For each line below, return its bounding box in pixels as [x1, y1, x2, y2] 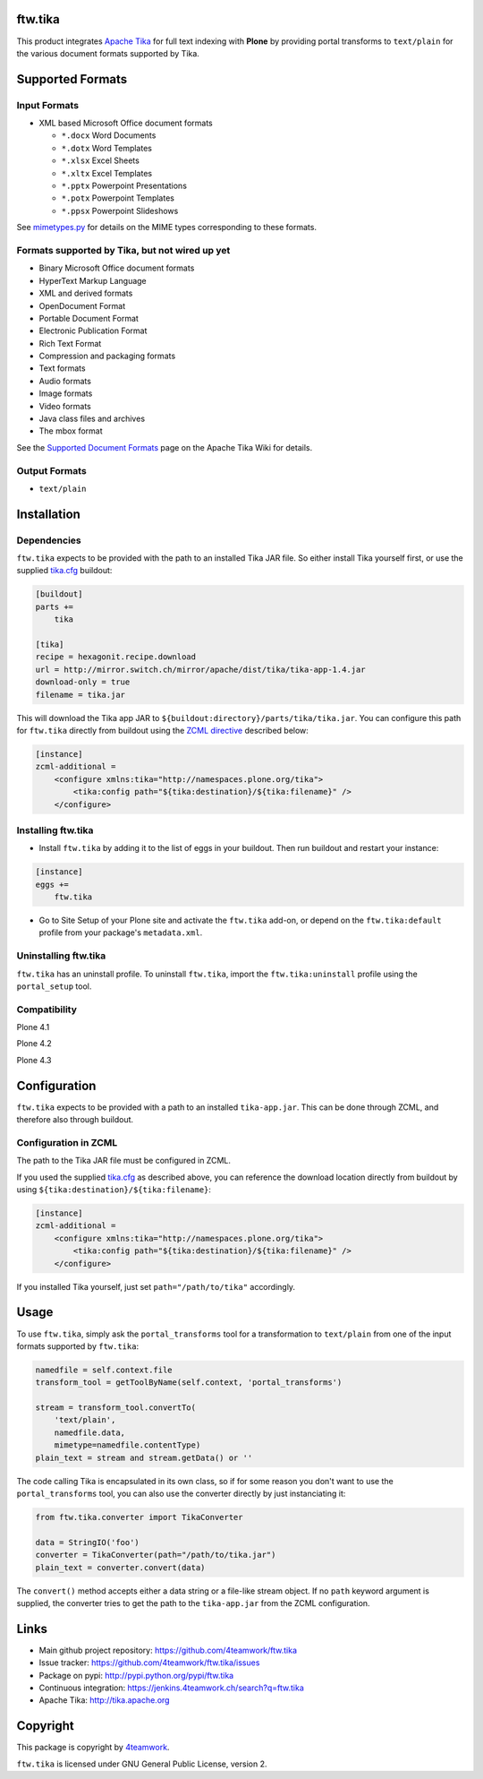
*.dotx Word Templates [61, 142, 152, 153]
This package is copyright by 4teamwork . [16, 1742, 170, 1753]
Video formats [38, 400, 91, 411]
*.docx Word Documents [61, 130, 157, 141]
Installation [16, 506, 80, 521]
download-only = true [35, 677, 131, 687]
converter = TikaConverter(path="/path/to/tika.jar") [35, 1550, 276, 1560]
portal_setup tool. [16, 981, 92, 992]
